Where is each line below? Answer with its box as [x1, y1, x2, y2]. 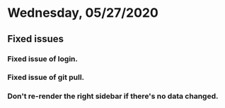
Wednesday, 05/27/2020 [7, 5, 159, 21]
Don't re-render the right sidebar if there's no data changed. [7, 91, 219, 101]
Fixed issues [7, 33, 64, 45]
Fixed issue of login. [7, 54, 78, 64]
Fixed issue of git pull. [7, 72, 85, 82]
